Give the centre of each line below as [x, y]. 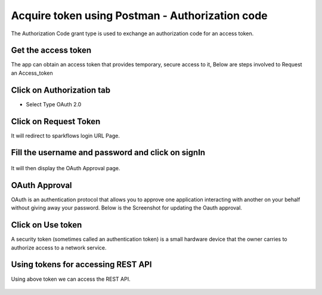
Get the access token [51, 50]
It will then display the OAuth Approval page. [66, 168]
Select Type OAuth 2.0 [54, 104]
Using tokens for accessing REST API [81, 265]
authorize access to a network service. [59, 247]
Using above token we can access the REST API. [71, 279]
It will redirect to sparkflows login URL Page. [66, 136]
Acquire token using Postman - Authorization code [139, 16]
